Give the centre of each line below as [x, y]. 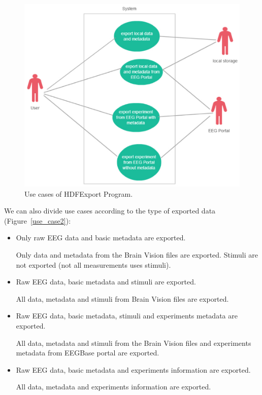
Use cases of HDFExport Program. [79, 193]
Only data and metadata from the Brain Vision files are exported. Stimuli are [137, 254]
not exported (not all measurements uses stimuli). [93, 264]
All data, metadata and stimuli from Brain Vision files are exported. [122, 298]
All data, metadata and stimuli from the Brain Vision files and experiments [134, 343]
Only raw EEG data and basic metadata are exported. [101, 238]
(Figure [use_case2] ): [38, 220]
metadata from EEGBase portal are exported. [88, 353]
